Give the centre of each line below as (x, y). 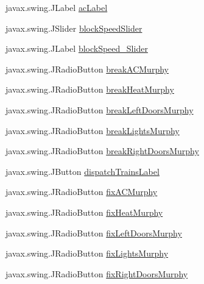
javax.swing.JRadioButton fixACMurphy (82, 192)
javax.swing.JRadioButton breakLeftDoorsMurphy (100, 109)
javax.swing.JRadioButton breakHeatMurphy (90, 89)
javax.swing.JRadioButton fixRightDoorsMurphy (97, 273)
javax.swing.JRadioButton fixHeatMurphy (84, 212)
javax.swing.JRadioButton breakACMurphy (87, 69)
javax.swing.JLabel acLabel (57, 7)
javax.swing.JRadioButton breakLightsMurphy (93, 130)
